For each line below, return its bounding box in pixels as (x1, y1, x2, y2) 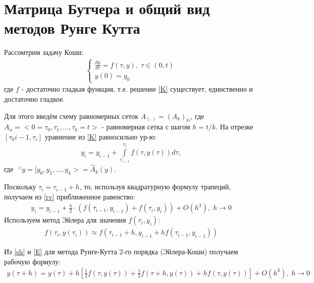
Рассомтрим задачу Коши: (4, 47, 84, 57)
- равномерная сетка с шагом (101, 121, 190, 132)
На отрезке (220, 121, 253, 132)
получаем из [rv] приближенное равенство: (4, 191, 135, 201)
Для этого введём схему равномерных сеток (4, 110, 139, 121)
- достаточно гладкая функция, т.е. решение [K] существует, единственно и (21, 84, 253, 94)
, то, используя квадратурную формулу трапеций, (79, 181, 231, 192)
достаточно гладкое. (4, 94, 65, 104)
